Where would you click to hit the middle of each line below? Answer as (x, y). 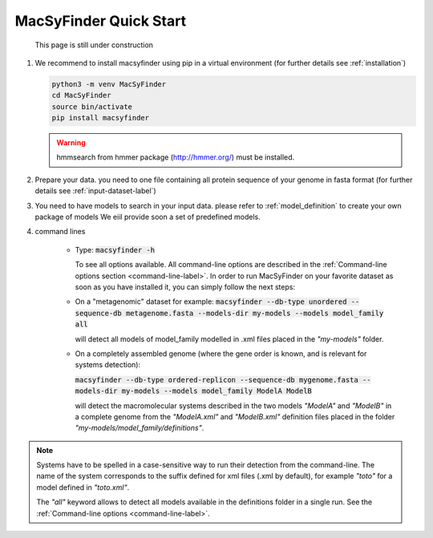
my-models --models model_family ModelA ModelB (217, 391)
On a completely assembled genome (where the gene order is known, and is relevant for (221, 354)
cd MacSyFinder (81, 95)
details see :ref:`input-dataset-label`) (95, 191)
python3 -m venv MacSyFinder (109, 84)
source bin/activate (92, 107)
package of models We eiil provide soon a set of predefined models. (148, 217)
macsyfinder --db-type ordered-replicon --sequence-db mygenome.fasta (216, 380)
